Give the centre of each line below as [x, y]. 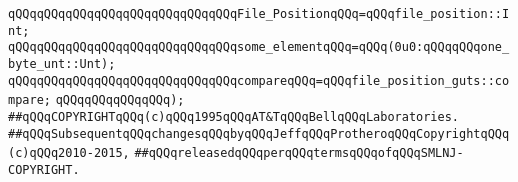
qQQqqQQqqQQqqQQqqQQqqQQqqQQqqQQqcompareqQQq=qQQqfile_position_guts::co [259, 80]
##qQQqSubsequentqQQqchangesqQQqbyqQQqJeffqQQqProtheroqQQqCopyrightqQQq [259, 133]
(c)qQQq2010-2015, [69, 153]
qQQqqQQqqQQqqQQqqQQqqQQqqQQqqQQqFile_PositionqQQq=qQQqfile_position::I [259, 14]
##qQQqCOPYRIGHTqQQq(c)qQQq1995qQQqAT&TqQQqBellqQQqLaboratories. [234, 116]
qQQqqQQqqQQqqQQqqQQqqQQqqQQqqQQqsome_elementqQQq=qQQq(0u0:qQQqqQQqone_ [259, 47]
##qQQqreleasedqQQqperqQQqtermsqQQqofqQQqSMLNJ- [299, 153]
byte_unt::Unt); [62, 63]
